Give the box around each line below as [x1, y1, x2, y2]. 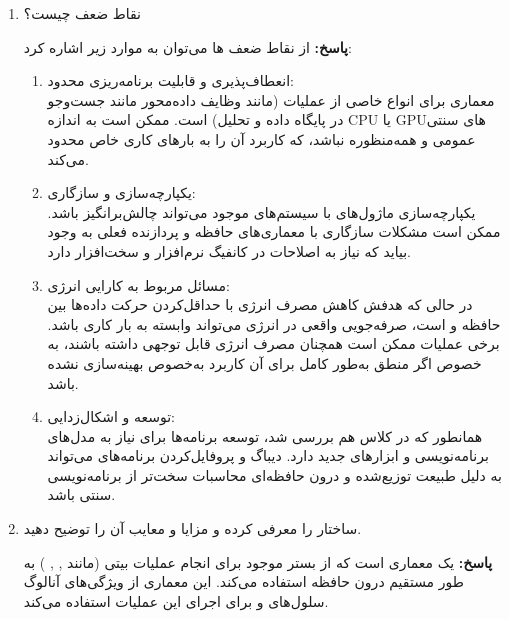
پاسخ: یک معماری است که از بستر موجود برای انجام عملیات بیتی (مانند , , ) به [23, 551, 493, 572]
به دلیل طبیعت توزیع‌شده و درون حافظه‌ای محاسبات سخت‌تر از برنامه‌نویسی [47, 464, 502, 485]
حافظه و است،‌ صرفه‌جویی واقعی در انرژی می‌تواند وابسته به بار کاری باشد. [47, 313, 501, 334]
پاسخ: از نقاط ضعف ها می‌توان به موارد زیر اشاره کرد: [23, 36, 352, 57]
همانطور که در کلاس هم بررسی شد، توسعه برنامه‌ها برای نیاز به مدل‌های [47, 425, 483, 446]
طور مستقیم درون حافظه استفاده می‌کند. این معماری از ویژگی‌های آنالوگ [23, 571, 464, 592]
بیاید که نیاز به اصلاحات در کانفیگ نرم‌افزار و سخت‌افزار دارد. [47, 240, 411, 261]
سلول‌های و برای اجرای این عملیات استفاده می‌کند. [23, 590, 329, 611]
